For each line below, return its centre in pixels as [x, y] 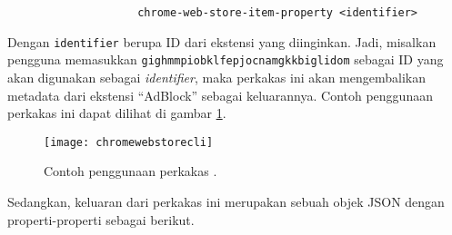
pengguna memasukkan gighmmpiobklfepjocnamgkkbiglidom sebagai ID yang [226, 59]
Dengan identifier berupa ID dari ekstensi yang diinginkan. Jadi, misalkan [222, 41]
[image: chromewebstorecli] [129, 142]
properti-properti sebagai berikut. [101, 219]
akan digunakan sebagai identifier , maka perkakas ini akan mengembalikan [216, 77]
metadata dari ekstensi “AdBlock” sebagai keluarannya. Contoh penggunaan [220, 95]
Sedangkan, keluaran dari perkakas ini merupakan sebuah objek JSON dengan [226, 201]
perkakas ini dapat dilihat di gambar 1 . [117, 113]
